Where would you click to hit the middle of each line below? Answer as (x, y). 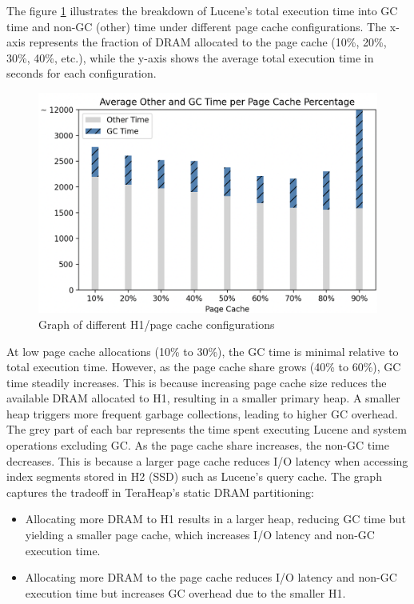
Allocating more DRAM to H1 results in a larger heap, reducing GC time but (215, 519)
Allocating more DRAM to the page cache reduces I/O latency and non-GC (211, 577)
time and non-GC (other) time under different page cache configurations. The (197, 26)
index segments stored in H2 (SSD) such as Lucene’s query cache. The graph (194, 476)
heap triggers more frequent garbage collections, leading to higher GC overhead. (202, 413)
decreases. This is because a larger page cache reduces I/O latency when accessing (207, 460)
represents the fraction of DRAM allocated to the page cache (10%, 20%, (208, 42)
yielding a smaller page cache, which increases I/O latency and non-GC (200, 535)
